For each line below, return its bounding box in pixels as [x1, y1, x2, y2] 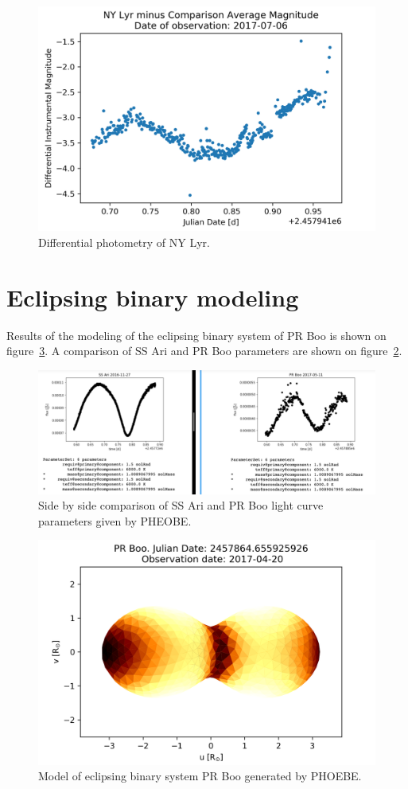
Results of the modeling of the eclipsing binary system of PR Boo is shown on [6, 326, 387, 343]
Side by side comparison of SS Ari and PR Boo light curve [38, 497, 324, 514]
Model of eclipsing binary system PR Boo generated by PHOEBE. [38, 768, 362, 784]
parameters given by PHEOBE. [38, 512, 192, 529]
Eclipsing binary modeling [6, 280, 299, 313]
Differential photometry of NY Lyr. [38, 233, 210, 250]
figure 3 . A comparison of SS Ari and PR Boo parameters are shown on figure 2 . [6, 342, 402, 359]
